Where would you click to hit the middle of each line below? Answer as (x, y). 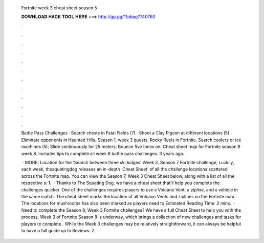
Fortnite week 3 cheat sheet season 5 (59, 8)
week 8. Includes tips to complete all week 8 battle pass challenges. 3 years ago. (103, 153)
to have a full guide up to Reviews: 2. (58, 230)
